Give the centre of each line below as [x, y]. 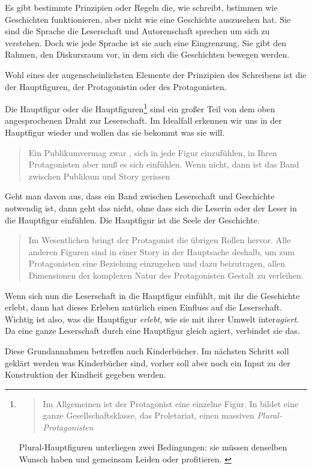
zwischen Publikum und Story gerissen [99, 176]
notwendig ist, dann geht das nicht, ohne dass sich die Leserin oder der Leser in [151, 207]
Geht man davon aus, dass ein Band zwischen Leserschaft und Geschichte [140, 196]
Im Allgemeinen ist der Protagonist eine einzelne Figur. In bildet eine [170, 403]
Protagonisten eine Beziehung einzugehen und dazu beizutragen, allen [157, 263]
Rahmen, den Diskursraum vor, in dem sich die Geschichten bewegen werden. [147, 54]
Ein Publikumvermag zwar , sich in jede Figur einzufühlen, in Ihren [153, 152]
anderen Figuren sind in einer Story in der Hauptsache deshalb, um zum [162, 251]
